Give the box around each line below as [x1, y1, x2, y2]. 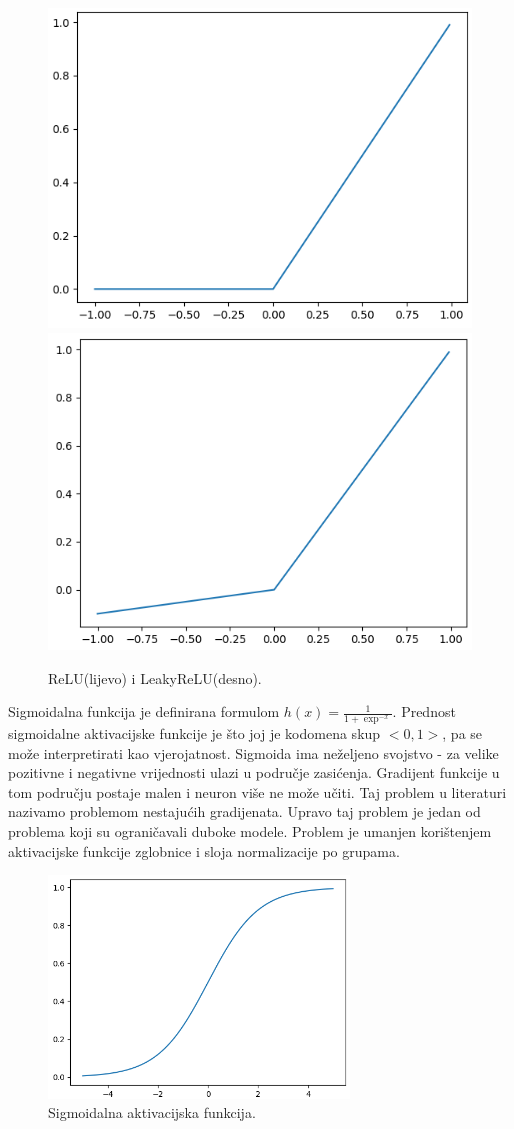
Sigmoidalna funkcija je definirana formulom [8, 701, 280, 722]
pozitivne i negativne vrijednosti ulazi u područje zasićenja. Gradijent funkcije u [8, 762, 500, 783]
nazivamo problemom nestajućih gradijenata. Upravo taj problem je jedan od [8, 801, 481, 822]
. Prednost [392, 701, 456, 722]
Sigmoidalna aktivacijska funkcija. [48, 1102, 256, 1123]
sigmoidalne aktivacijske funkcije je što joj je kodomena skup [8, 722, 381, 743]
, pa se [442, 722, 483, 743]
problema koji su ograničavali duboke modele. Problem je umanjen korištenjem [8, 820, 492, 841]
